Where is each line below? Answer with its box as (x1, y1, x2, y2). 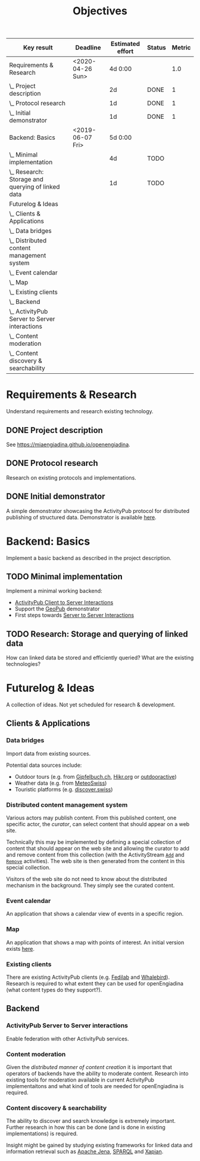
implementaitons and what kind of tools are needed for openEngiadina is (6, 1082, 184, 1089)
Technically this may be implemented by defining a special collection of (6, 838, 182, 846)
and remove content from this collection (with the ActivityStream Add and (6, 851, 185, 858)
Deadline (75, 44, 101, 52)
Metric (171, 44, 191, 52)
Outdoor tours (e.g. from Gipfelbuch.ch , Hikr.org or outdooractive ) (14, 773, 177, 780)
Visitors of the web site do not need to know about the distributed (6, 876, 167, 883)
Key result (23, 44, 53, 52)
